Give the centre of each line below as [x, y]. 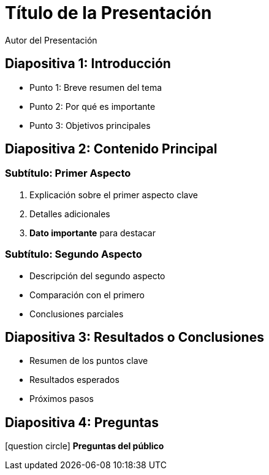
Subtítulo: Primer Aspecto [68, 173]
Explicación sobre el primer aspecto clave [114, 195]
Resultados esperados [74, 380]
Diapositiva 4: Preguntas [82, 422]
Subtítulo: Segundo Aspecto [74, 254]
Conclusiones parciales [77, 314]
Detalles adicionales [70, 214]
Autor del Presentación [51, 40]
